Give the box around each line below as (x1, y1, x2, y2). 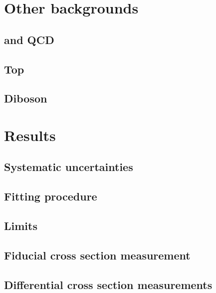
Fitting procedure (4, 188, 97, 204)
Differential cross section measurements (4, 276, 213, 292)
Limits (4, 218, 37, 233)
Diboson (4, 90, 47, 106)
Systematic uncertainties (4, 159, 133, 174)
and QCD (4, 31, 54, 47)
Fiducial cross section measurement (4, 247, 191, 262)
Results (4, 124, 56, 145)
